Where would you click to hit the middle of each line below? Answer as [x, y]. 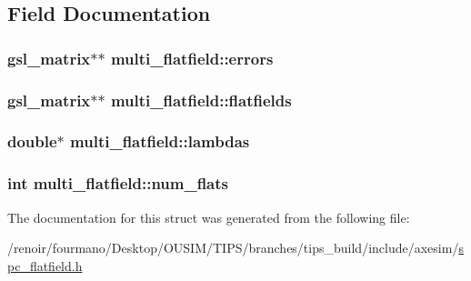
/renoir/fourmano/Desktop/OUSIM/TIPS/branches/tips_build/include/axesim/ [233, 248]
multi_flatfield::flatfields [201, 100]
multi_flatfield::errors [192, 58]
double [32, 141]
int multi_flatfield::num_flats [118, 183]
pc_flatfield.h [45, 265]
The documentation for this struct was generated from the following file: [209, 217]
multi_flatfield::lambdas [160, 141]
